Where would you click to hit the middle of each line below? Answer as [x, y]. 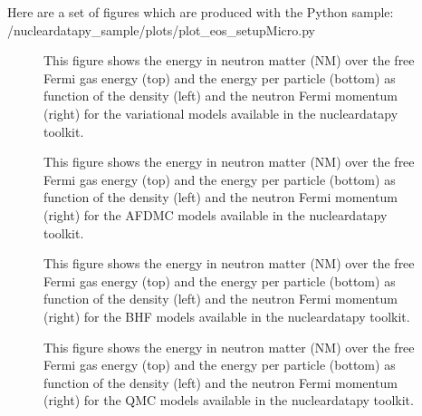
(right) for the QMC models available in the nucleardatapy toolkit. [229, 400]
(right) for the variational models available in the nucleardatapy [221, 113]
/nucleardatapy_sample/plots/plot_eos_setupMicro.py [161, 29]
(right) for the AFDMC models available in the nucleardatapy [216, 214]
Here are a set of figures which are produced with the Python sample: [201, 12]
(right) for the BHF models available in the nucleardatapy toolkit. [227, 316]
